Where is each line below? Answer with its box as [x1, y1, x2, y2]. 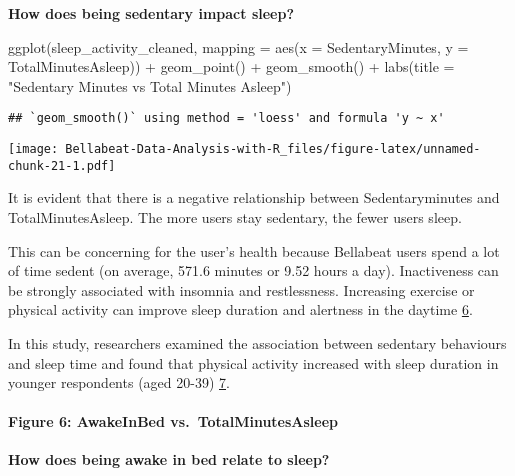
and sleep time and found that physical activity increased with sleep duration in [8, 352, 499, 373]
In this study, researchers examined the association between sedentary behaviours [8, 332, 507, 353]
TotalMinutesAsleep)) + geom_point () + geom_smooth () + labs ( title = [8, 56, 455, 77]
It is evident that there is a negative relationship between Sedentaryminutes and [8, 187, 500, 208]
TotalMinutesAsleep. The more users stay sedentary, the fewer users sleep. [8, 206, 462, 227]
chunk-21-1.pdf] [8, 158, 116, 173]
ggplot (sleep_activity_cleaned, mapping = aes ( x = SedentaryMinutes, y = [8, 36, 469, 57]
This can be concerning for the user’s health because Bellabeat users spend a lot [8, 240, 500, 261]
